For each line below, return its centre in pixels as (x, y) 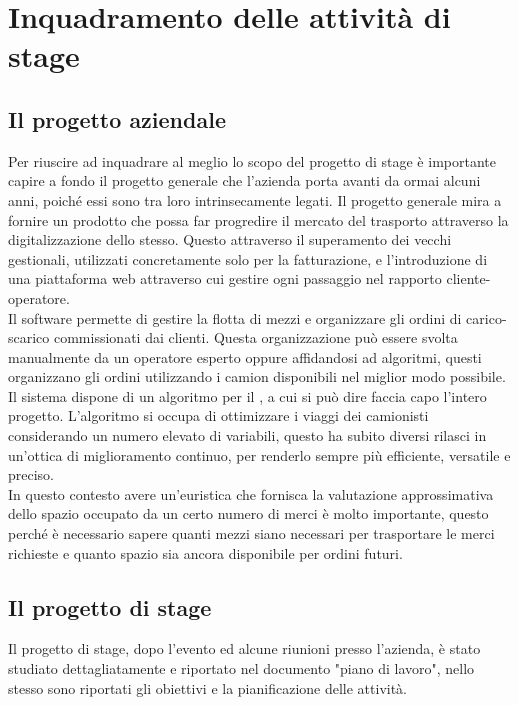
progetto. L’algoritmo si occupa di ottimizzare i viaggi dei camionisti (218, 415)
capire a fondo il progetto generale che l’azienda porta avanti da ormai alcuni (244, 180)
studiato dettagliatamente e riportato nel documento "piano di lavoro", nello (241, 668)
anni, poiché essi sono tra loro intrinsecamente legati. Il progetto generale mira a (255, 199)
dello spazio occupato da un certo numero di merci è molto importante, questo (248, 513)
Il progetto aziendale (117, 118)
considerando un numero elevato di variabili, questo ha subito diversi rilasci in (247, 435)
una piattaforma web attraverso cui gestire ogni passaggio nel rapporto (225, 278)
